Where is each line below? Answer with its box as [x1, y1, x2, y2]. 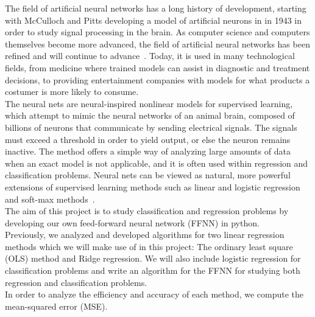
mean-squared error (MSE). [5, 299, 108, 312]
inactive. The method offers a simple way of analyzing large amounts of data [5, 145, 291, 158]
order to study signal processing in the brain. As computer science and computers [5, 26, 310, 38]
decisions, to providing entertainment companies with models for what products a [5, 73, 310, 86]
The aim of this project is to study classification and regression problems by [5, 204, 289, 217]
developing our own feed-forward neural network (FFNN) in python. [5, 216, 260, 229]
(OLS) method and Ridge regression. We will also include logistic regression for [5, 252, 301, 265]
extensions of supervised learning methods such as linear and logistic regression [5, 180, 300, 193]
